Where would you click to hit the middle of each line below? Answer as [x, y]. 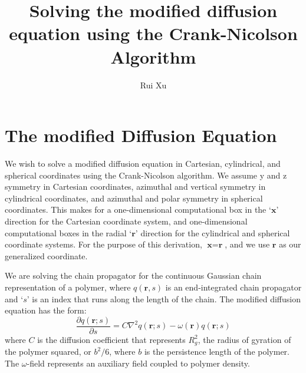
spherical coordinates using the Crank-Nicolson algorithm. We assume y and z [146, 175]
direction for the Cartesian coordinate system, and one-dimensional [126, 221]
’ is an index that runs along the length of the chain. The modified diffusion [164, 298]
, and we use [247, 244]
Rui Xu [153, 85]
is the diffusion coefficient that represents [111, 339]
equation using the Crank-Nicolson [153, 33]
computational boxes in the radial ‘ [68, 232]
